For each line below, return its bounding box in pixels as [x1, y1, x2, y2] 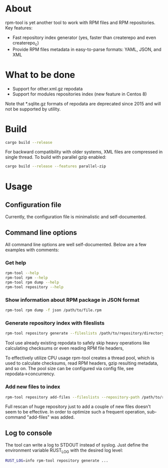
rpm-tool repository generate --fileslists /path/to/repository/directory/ [5, 331, 166, 336]
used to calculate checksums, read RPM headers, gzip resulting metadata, [5, 360, 158, 366]
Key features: [5, 24, 32, 30]
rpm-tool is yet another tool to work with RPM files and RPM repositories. [5, 19, 156, 25]
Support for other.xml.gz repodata [12, 85, 83, 91]
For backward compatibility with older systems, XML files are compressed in [5, 149, 163, 155]
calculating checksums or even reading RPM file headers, [5, 345, 124, 351]
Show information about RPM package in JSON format [5, 296, 140, 303]
